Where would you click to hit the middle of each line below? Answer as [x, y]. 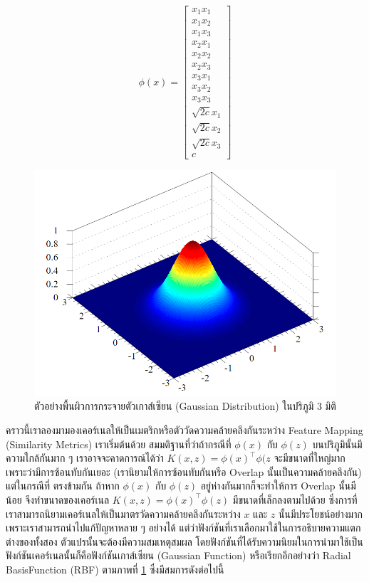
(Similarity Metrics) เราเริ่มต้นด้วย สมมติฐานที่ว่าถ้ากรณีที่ [119, 444]
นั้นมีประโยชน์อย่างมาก [321, 513]
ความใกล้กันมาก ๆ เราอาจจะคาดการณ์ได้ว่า [85, 458]
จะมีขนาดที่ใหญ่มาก [310, 458]
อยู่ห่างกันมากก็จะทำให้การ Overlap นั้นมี [278, 486]
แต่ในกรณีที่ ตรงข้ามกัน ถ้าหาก [63, 486]
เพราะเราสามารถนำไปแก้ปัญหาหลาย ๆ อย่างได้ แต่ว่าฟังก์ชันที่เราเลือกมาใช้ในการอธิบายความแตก [183, 528]
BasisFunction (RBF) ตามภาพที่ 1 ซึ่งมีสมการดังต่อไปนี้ [115, 569]
